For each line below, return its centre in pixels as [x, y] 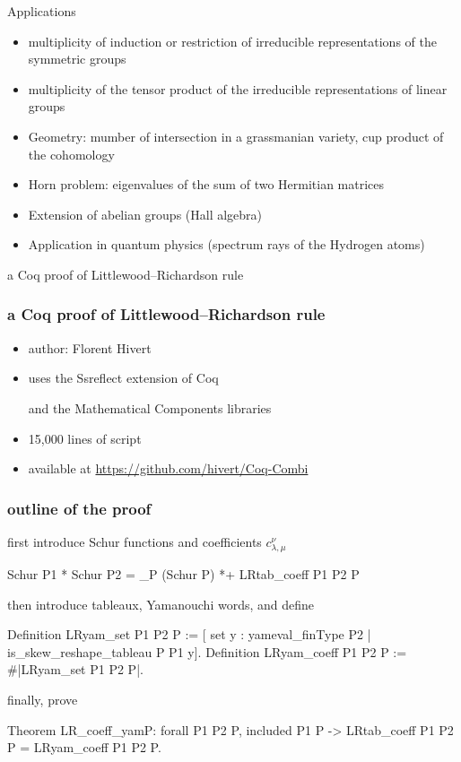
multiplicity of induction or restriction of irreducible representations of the [232, 41]
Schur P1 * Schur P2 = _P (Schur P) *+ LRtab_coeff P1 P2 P [183, 574]
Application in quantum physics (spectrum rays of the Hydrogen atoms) [226, 244]
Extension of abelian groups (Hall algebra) [145, 214]
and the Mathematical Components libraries [150, 407]
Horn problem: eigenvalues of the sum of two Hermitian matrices [206, 184]
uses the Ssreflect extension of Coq [123, 378]
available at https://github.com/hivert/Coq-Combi [168, 468]
